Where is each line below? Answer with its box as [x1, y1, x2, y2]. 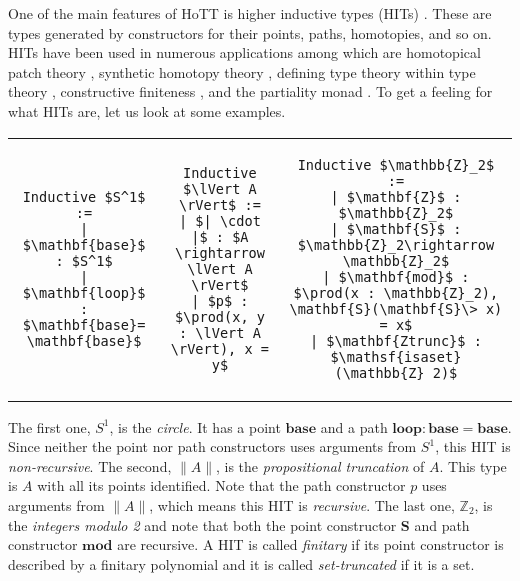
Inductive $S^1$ [22, 188, 146, 205]
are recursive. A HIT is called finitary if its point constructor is [117, 534, 504, 555]
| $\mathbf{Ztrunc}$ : [309, 332, 482, 349]
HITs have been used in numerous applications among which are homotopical [8, 42, 481, 63]
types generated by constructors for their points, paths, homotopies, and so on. [8, 22, 492, 43]
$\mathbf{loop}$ [22, 284, 146, 301]
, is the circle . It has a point [109, 416, 281, 437]
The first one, [8, 416, 91, 437]
